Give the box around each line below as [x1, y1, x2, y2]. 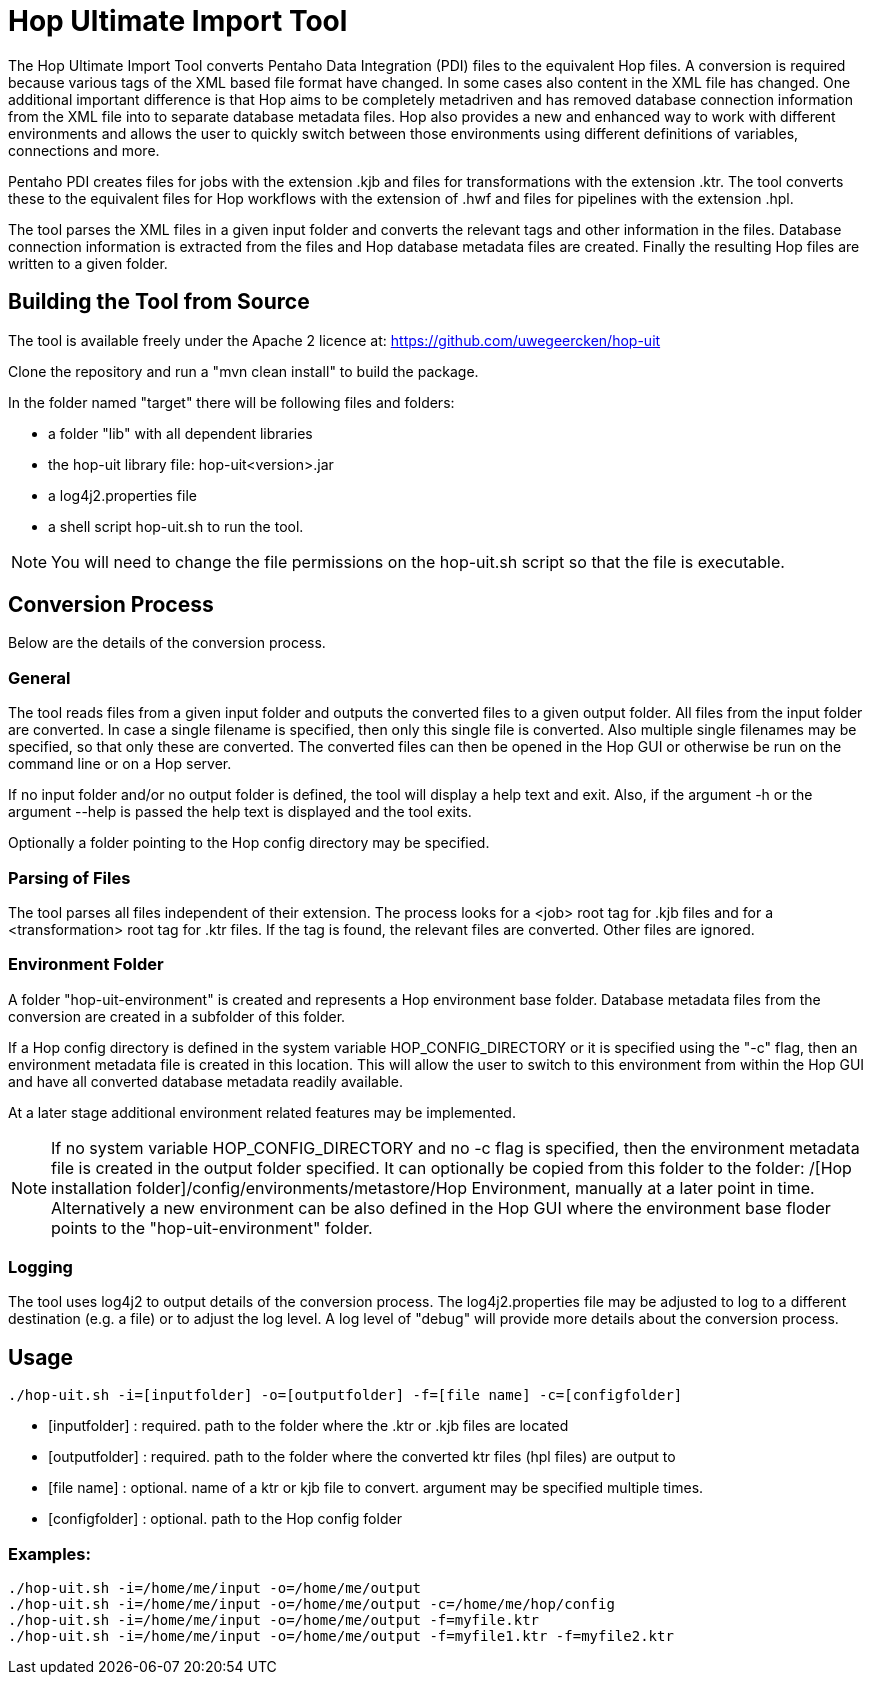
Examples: [8, 1543, 91, 1564]
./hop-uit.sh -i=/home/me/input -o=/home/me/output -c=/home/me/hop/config [8, 1596, 615, 1613]
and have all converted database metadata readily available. [8, 1072, 404, 1090]
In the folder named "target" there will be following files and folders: [8, 393, 455, 411]
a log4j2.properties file [48, 486, 197, 504]
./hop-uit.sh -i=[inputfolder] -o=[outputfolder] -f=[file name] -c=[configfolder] [8, 1387, 683, 1404]
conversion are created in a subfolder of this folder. [8, 1007, 346, 1025]
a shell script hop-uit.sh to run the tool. [48, 517, 304, 535]
